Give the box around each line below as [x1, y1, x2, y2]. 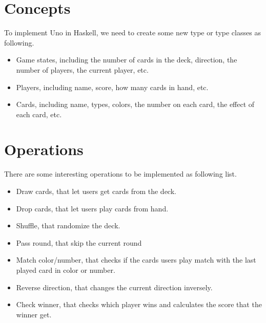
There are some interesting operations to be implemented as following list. [4, 168, 237, 179]
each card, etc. [16, 109, 62, 119]
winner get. [16, 309, 52, 319]
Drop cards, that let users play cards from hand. [16, 203, 169, 213]
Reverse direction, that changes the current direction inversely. [16, 282, 213, 292]
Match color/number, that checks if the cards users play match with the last [16, 254, 256, 265]
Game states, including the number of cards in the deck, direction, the [16, 54, 237, 65]
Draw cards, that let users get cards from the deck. [16, 186, 176, 196]
